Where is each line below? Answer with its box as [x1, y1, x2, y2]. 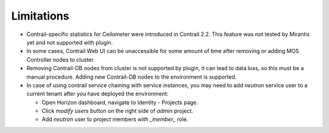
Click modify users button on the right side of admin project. [41, 107, 194, 115]
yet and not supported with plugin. [26, 38, 113, 46]
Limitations [11, 9, 69, 23]
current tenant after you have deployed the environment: [26, 90, 169, 98]
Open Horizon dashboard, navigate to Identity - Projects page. [41, 98, 198, 106]
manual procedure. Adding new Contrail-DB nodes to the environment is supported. [26, 73, 237, 81]
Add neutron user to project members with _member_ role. [41, 116, 188, 123]
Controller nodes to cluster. [26, 56, 95, 63]
